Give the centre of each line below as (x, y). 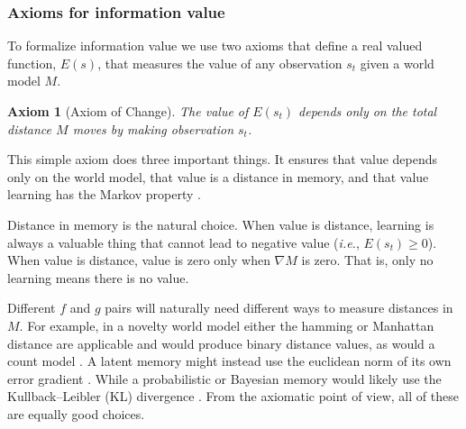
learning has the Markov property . (104, 194)
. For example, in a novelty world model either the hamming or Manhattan (227, 325)
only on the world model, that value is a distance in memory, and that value (218, 176)
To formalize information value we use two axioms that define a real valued (215, 46)
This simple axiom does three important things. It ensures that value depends (223, 159)
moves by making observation (153, 128)
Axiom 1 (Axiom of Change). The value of (128, 111)
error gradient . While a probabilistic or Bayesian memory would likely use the (224, 378)
